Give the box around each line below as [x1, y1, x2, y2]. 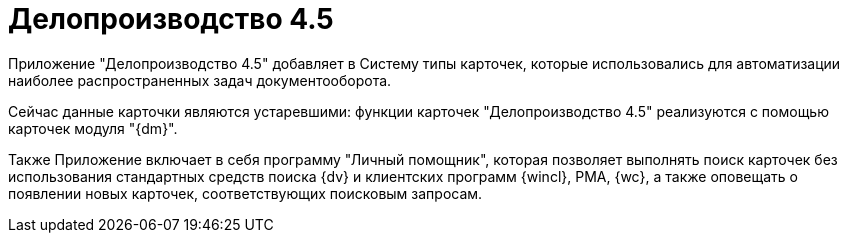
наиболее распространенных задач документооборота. [8, 71, 392, 89]
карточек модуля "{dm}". [8, 119, 178, 137]
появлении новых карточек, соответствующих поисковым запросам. [8, 184, 483, 202]
